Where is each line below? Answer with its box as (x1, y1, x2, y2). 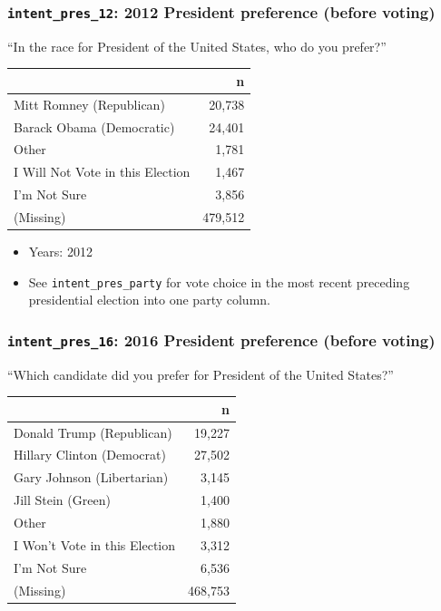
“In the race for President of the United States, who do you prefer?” (7, 36, 387, 55)
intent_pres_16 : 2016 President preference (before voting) (7, 328, 436, 351)
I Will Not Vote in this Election (14, 162, 191, 181)
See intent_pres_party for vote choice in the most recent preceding (28, 272, 410, 291)
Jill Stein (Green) (14, 490, 111, 509)
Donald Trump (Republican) (14, 422, 172, 441)
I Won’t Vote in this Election (14, 535, 176, 554)
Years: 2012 (28, 242, 93, 261)
